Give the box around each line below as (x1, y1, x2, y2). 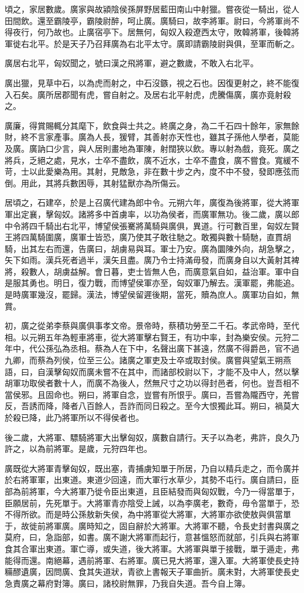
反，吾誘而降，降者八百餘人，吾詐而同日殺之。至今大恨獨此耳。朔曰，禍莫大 (5, 400, 299, 412)
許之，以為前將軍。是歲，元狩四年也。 (5, 442, 152, 455)
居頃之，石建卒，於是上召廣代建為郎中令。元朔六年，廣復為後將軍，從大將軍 (5, 196, 299, 209)
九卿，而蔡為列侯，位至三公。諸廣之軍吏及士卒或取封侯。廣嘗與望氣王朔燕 (5, 354, 291, 366)
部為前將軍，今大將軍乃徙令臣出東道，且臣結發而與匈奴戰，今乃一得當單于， (5, 485, 299, 497)
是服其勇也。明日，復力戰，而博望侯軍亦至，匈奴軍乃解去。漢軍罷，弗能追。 (5, 277, 299, 289)
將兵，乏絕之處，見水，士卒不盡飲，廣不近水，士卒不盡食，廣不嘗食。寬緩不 (5, 154, 299, 166)
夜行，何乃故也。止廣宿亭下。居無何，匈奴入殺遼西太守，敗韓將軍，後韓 (12, 26, 291, 38)
